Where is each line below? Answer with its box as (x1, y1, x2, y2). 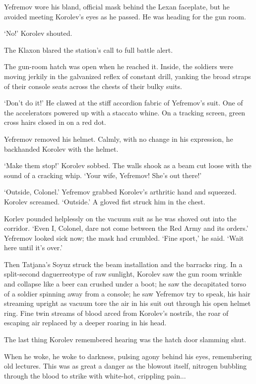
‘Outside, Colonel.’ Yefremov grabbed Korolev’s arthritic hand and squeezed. (4, 187, 237, 197)
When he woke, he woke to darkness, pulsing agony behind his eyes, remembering (4, 351, 252, 361)
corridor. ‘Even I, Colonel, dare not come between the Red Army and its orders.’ (4, 223, 249, 233)
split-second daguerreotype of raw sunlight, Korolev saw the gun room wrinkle (4, 269, 242, 279)
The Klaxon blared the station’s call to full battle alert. (4, 44, 173, 55)
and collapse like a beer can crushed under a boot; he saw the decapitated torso (4, 279, 247, 289)
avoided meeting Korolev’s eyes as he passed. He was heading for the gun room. (4, 11, 246, 21)
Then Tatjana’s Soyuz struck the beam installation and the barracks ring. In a (4, 259, 243, 269)
